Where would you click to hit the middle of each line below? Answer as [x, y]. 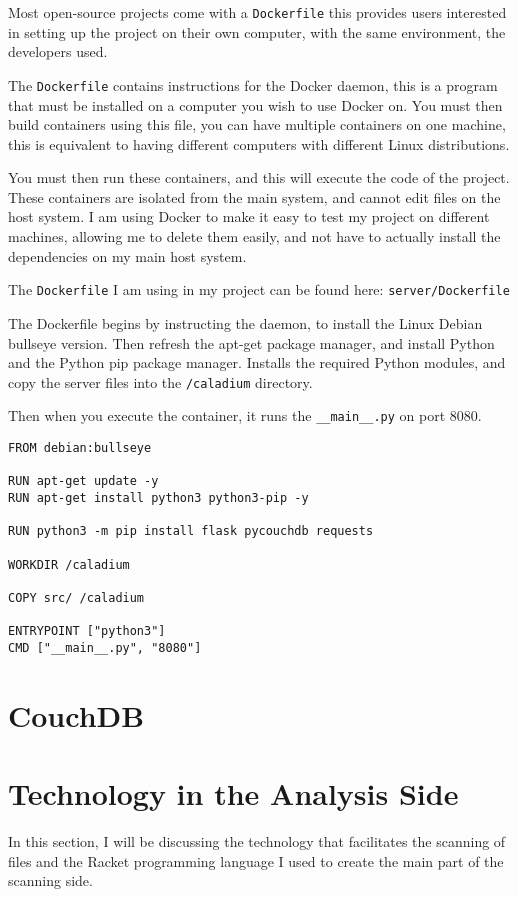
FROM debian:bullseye [80, 448]
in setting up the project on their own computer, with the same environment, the [257, 31]
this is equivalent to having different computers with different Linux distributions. [259, 143]
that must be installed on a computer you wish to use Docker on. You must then [255, 104]
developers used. [58, 51]
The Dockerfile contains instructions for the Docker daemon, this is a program [253, 84]
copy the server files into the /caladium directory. [160, 381]
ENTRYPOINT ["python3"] [87, 631]
